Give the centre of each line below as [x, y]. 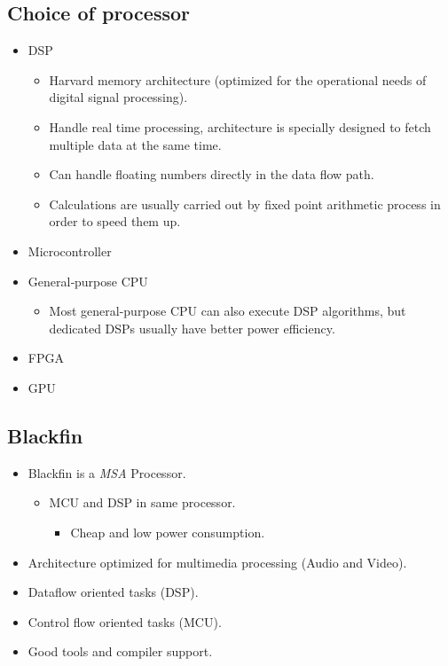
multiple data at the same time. [135, 144]
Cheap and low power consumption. [168, 532]
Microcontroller [70, 251]
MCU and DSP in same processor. [142, 502]
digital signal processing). [118, 97]
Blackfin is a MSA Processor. [107, 472]
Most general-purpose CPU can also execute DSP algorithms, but [228, 311]
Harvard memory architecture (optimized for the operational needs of [238, 79]
